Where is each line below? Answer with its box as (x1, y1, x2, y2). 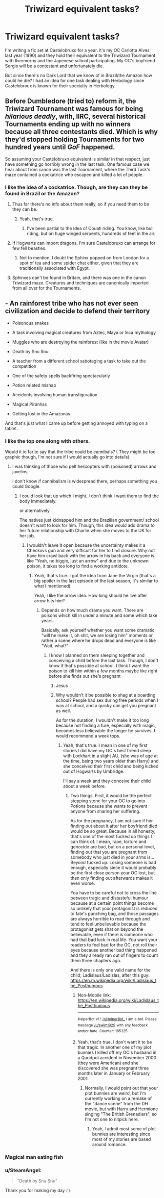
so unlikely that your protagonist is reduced (70, 906, 158, 912)
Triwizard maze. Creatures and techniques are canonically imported (12, 280, 149, 286)
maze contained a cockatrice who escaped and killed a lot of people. (5, 172, 144, 178)
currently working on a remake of (84, 1096, 152, 1101)
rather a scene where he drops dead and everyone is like (41, 637, 156, 643)
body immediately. (19, 498, 57, 504)
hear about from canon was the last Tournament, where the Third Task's (5, 166, 150, 172)
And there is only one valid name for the (70, 967, 151, 973)
